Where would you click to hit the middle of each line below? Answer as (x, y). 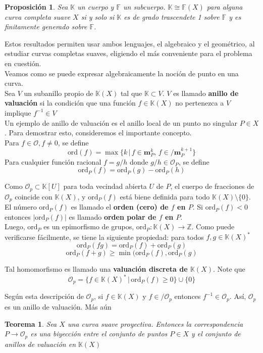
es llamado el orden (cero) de (120, 207)
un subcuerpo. (144, 7)
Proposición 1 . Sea (36, 7)
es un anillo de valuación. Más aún (58, 306)
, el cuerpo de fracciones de (212, 186)
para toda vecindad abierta (105, 186)
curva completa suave (38, 16)
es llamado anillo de (206, 93)
